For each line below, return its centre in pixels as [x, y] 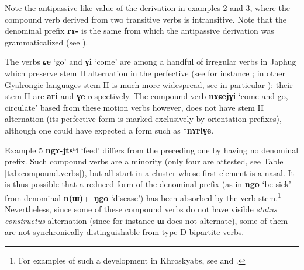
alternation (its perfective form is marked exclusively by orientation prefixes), [143, 119]
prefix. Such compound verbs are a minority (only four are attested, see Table [144, 161]
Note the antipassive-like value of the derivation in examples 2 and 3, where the [147, 8]
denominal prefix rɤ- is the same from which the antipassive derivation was [139, 31]
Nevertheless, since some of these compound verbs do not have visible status [141, 209]
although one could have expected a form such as [93, 130]
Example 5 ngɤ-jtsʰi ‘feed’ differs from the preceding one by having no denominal [152, 150]
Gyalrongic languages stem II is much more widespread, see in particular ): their [149, 84]
